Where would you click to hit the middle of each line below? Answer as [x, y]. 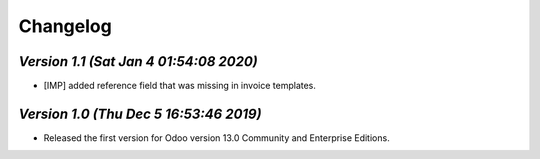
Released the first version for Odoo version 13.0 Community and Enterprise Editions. [216, 137]
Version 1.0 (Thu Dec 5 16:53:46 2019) [140, 113]
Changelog [65, 26]
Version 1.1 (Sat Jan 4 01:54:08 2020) [138, 61]
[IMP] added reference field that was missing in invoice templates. [180, 86]
